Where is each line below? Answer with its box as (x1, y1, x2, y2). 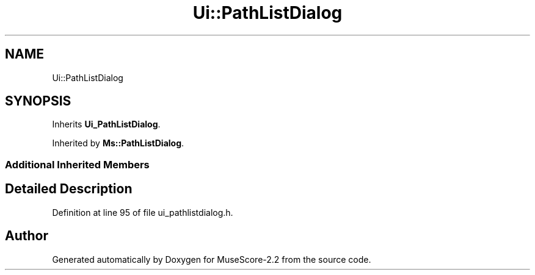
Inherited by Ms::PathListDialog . (52, 138, 184, 149)
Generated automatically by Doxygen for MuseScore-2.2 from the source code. (52, 254, 371, 265)
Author (5, 228, 48, 244)
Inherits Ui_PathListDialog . (52, 119, 161, 130)
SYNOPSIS (5, 93, 71, 109)
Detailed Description (5, 181, 133, 197)
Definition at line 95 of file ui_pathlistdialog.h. (52, 207, 233, 218)
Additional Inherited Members (5, 158, 150, 171)
